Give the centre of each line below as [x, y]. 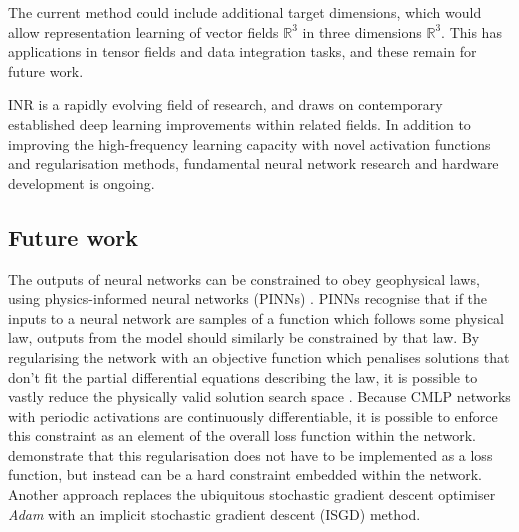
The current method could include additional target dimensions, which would [245, 12]
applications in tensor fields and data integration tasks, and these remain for [242, 51]
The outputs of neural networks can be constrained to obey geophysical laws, [244, 278]
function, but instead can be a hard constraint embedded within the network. [245, 474]
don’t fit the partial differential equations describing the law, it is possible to [243, 376]
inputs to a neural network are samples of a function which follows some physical [256, 317]
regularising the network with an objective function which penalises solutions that [259, 356]
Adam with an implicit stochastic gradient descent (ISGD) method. [214, 513]
